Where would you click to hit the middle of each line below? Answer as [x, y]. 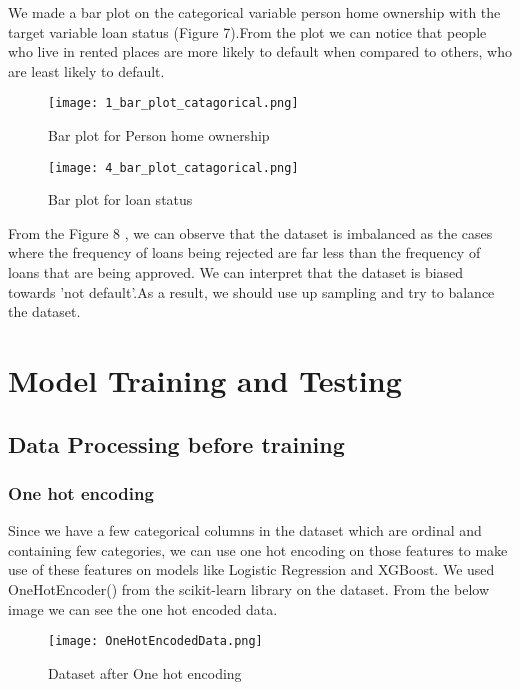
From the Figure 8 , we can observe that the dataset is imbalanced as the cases [250, 232]
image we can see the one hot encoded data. [143, 608]
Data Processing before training [176, 443]
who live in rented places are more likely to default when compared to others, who [260, 51]
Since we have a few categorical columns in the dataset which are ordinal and [245, 530]
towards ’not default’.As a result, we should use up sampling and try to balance [251, 291]
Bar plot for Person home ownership [159, 135]
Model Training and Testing [205, 380]
